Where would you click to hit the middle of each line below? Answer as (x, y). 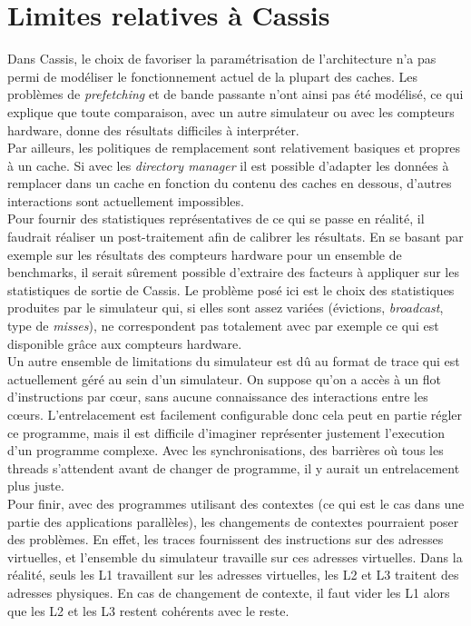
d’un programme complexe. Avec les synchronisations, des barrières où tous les (226, 450)
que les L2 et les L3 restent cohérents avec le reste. (148, 610)
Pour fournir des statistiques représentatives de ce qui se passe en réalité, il (216, 219)
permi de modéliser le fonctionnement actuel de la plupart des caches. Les (213, 76)
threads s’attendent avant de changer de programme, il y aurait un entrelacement (234, 467)
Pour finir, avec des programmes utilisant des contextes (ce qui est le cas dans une (236, 503)
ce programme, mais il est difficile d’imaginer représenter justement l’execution (226, 432)
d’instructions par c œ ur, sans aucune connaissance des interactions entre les (218, 397)
